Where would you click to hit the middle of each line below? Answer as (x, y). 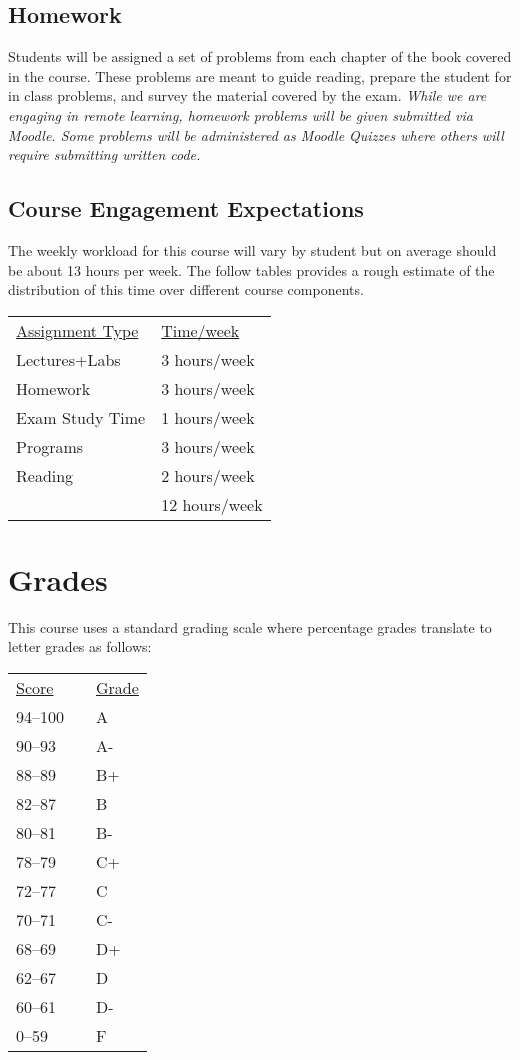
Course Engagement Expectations (186, 208)
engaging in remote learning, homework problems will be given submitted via (240, 114)
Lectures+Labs (68, 359)
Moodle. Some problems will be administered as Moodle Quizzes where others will (256, 134)
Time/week (200, 330)
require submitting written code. (104, 154)
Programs (50, 446)
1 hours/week (208, 417)
